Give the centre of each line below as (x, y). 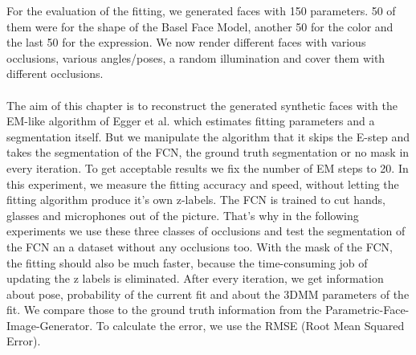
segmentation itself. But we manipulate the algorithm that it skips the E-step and (208, 136)
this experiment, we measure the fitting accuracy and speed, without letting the (203, 184)
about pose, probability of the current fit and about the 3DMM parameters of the (208, 294)
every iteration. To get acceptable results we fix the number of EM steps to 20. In (208, 167)
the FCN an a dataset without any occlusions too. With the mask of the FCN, (200, 246)
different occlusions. (55, 73)
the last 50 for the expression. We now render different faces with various (186, 42)
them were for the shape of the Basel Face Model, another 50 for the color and (200, 26)
